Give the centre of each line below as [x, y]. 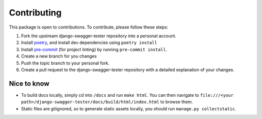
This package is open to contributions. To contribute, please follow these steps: [89, 27]
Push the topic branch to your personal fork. [65, 63]
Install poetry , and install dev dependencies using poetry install [89, 43]
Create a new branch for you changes [59, 56]
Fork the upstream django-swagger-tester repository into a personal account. [99, 36]
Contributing [35, 13]
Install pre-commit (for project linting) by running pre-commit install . [94, 49]
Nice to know [29, 83]
